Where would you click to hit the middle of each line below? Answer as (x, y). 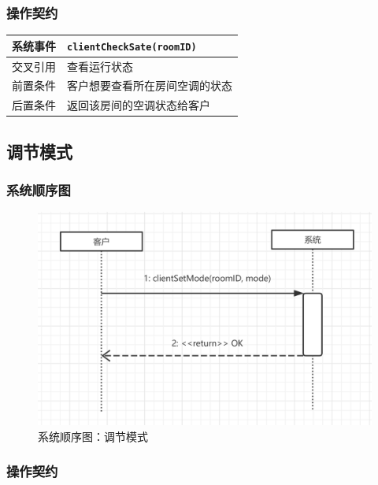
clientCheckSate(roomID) (132, 47)
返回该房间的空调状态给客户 (139, 105)
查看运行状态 (100, 66)
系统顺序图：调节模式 (93, 436)
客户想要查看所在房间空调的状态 (150, 85)
